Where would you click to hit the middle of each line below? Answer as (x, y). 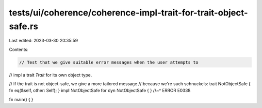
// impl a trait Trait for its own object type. (50, 75)
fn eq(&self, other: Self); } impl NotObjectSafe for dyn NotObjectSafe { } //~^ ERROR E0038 (100, 91)
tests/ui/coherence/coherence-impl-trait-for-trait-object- (129, 13)
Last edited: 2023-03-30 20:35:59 (43, 41)
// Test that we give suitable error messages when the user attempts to (109, 62)
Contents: (19, 49)
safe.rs (24, 26)
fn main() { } (21, 99)
